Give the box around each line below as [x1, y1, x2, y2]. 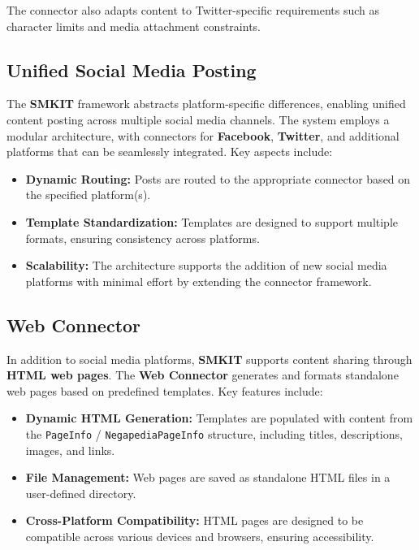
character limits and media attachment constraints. [6, 17, 261, 34]
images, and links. [25, 441, 115, 458]
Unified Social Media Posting [6, 57, 257, 82]
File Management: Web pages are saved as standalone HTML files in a [25, 469, 391, 486]
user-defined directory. [25, 484, 136, 501]
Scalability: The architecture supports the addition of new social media [25, 257, 387, 274]
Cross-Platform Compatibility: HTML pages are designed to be [25, 512, 364, 529]
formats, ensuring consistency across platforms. [25, 229, 260, 246]
